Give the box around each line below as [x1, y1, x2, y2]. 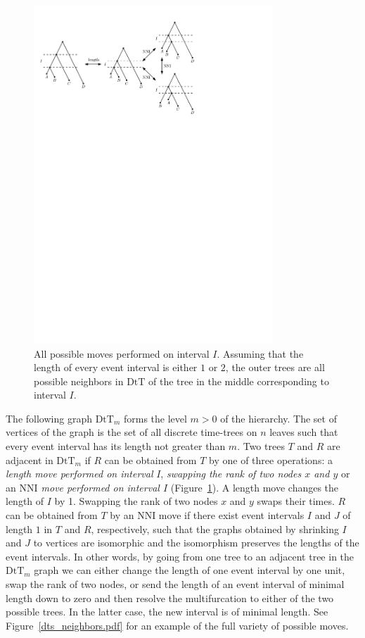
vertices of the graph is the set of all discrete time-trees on [6, 425, 257, 439]
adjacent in [6, 452, 53, 467]
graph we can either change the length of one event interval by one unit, [34, 563, 345, 577]
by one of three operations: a [209, 452, 333, 467]
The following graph [6, 411, 92, 425]
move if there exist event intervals [158, 508, 305, 523]
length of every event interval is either [34, 360, 198, 375]
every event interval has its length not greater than [6, 439, 226, 454]
